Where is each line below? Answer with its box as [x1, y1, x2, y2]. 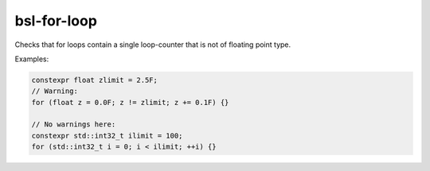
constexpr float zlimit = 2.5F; [31, 76, 158, 84]
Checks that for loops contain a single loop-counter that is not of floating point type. [14, 40, 291, 49]
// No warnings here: [31, 120, 116, 129]
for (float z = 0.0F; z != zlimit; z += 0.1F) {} [31, 98, 229, 107]
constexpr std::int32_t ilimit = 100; [31, 131, 183, 140]
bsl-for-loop [14, 12, 97, 29]
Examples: [14, 54, 49, 64]
